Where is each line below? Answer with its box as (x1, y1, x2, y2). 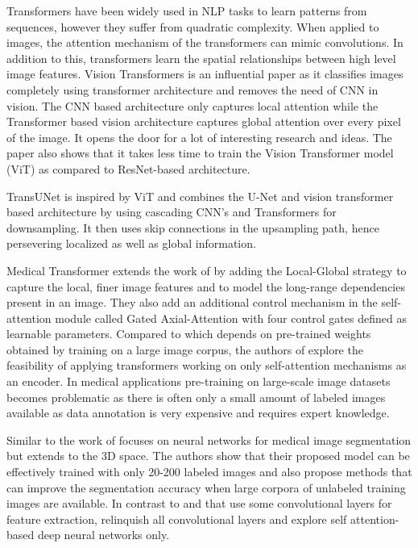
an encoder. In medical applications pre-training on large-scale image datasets (6, 373, 391, 390)
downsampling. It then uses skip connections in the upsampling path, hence (6, 219, 379, 236)
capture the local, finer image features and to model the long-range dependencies (6, 278, 405, 295)
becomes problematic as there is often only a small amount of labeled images (6, 388, 386, 405)
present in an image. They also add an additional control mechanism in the (6, 294, 378, 311)
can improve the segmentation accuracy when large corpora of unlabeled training (6, 479, 406, 496)
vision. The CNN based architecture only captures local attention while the (6, 97, 379, 114)
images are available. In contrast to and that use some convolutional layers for (6, 495, 392, 512)
